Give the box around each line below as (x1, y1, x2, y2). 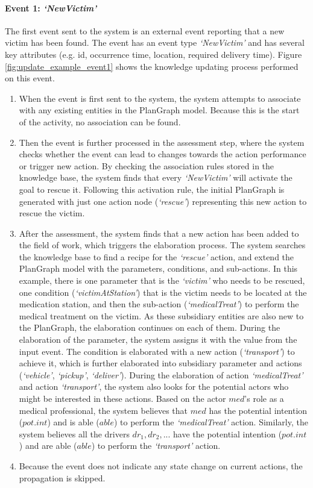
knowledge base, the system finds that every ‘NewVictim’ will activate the (19, 171, 292, 184)
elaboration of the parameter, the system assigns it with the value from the (19, 333, 297, 346)
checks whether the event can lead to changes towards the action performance (19, 148, 306, 160)
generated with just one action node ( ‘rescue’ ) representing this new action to (19, 195, 307, 207)
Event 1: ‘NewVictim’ (5, 1, 97, 14)
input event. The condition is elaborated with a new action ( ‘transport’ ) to (19, 345, 295, 357)
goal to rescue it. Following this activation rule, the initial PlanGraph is (19, 183, 285, 195)
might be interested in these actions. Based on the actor (19, 392, 226, 405)
